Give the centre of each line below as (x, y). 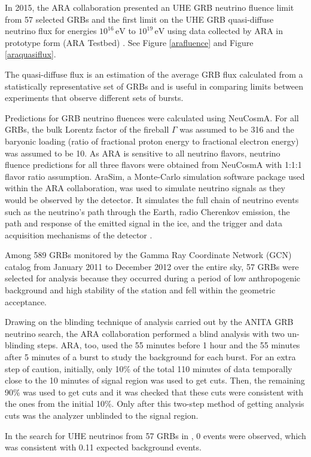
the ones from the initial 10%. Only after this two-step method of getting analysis (155, 404)
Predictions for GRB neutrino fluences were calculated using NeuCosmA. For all (152, 117)
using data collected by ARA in (225, 31)
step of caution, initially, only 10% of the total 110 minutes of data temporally (149, 368)
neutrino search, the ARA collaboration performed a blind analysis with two (145, 333)
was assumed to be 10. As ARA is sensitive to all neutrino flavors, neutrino (143, 153)
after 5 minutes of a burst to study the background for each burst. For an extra (150, 357)
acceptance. (26, 301)
